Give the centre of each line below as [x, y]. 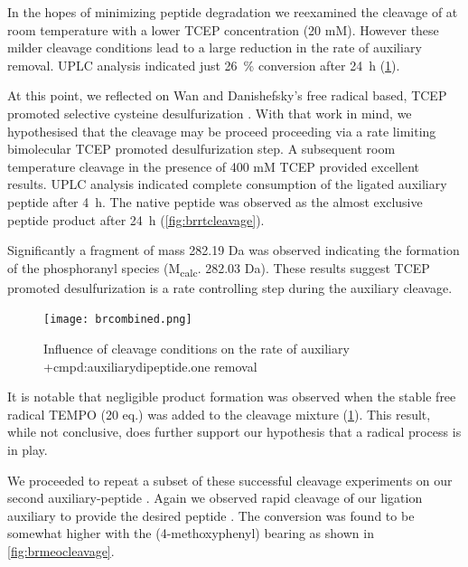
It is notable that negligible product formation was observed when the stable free [232, 397]
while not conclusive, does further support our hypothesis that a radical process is [234, 432]
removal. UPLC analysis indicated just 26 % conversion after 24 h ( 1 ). [204, 65]
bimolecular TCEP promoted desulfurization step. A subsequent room [201, 149]
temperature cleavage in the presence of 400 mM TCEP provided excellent [213, 166]
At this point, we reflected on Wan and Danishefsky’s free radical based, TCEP [227, 95]
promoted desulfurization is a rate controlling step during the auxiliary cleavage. [230, 287]
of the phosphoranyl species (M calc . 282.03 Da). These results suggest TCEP [219, 269]
